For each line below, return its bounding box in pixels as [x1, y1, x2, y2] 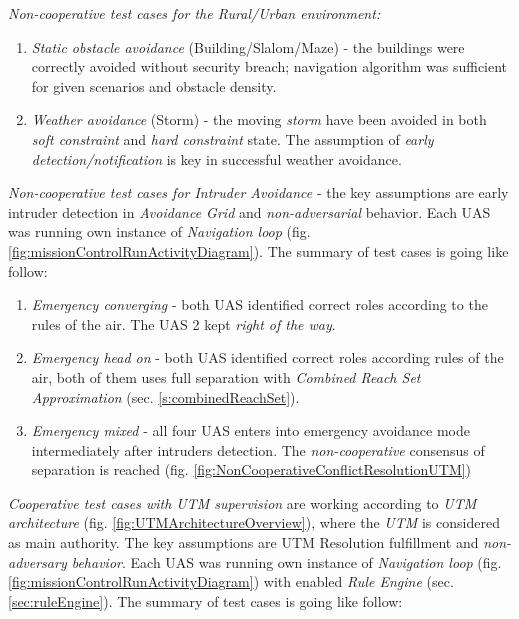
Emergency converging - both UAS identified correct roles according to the [31, 294, 488, 315]
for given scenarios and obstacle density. [31, 75, 277, 96]
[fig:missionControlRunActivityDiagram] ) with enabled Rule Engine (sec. [8, 571, 454, 592]
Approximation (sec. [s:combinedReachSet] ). [31, 386, 300, 407]
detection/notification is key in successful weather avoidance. [31, 148, 402, 169]
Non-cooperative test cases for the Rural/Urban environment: [8, 3, 381, 23]
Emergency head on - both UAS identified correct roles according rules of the [31, 347, 504, 368]
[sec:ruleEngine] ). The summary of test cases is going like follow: [8, 590, 403, 611]
